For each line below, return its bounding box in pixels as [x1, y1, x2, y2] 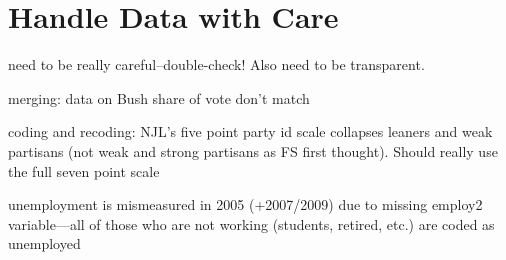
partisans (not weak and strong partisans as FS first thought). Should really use [8, 140, 498, 161]
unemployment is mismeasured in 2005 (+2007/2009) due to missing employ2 [8, 194, 483, 215]
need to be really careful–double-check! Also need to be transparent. [8, 54, 425, 75]
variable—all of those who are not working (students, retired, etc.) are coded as [8, 213, 495, 234]
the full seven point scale [8, 160, 160, 181]
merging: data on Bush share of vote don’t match [8, 87, 310, 108]
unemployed [8, 233, 81, 254]
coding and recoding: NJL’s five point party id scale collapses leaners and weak [8, 121, 493, 142]
